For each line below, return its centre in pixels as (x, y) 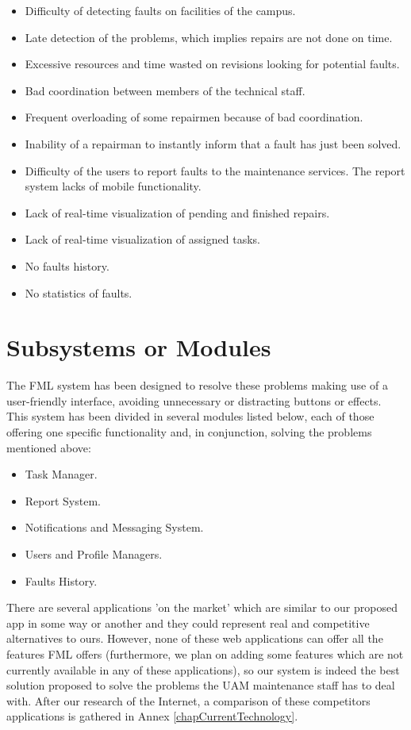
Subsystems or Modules (139, 347)
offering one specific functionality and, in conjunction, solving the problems (189, 432)
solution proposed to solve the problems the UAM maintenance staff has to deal (201, 685)
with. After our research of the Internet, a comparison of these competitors (188, 700)
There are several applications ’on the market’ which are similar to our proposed (202, 607)
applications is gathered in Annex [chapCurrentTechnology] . (152, 716)
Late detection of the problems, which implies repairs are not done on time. (209, 37)
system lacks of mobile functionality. (113, 186)
